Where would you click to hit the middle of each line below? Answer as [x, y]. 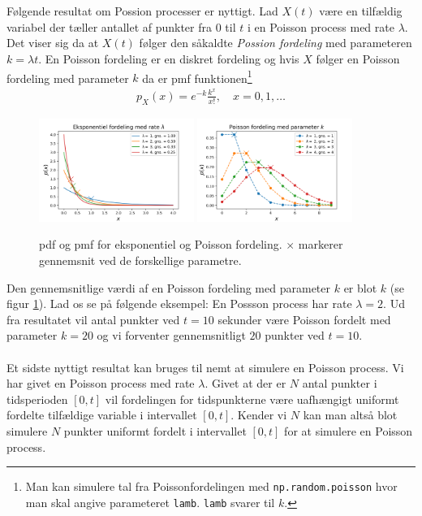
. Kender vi [259, 415]
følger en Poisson [358, 58]
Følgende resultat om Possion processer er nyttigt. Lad [142, 11]
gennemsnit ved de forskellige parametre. [140, 260]
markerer [321, 244]
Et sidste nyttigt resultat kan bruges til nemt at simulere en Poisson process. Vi [205, 367]
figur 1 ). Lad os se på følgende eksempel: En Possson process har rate [179, 304]
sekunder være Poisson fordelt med [304, 319]
